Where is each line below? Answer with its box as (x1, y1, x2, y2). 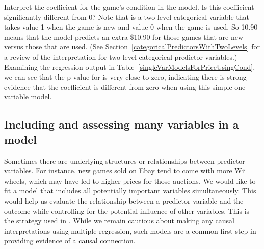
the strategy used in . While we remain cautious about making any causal (4, 215, 234, 226)
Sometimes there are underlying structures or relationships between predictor (4, 155, 245, 166)
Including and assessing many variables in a (4, 116, 239, 132)
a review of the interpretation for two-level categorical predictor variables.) (4, 51, 237, 62)
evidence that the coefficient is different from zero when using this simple (4, 81, 232, 92)
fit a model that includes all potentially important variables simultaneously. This (4, 185, 256, 196)
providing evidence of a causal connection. (4, 235, 136, 246)
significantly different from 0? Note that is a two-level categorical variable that (4, 11, 249, 22)
